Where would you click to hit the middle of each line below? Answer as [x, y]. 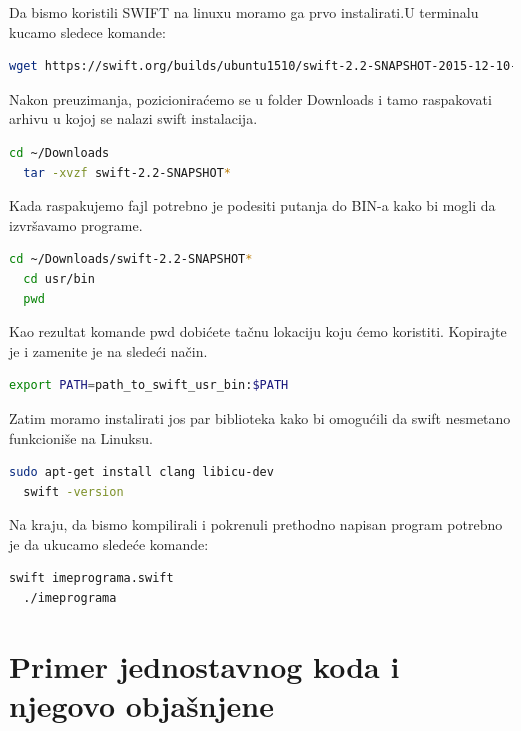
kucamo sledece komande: [87, 31]
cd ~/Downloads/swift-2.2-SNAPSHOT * [131, 259]
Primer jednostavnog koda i [204, 665]
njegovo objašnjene [141, 705]
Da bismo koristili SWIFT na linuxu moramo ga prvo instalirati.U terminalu [244, 12]
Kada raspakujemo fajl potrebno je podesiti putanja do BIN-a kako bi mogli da [252, 205]
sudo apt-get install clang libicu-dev [141, 472]
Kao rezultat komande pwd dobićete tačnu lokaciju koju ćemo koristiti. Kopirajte [258, 331]
